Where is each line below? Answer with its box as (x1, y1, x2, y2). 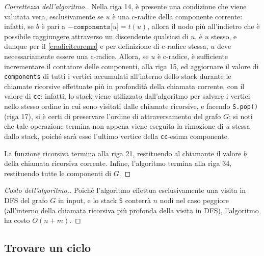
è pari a (41, 21, 66, 32)
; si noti (228, 110, 253, 121)
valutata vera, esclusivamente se (4, 11, 104, 21)
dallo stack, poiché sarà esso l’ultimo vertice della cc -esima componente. (4, 130, 229, 141)
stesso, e (211, 31, 237, 41)
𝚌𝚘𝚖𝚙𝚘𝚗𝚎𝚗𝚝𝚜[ (73, 23, 113, 31)
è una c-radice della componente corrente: (112, 11, 243, 21)
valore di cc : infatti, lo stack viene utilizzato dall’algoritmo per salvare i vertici (4, 91, 250, 101)
